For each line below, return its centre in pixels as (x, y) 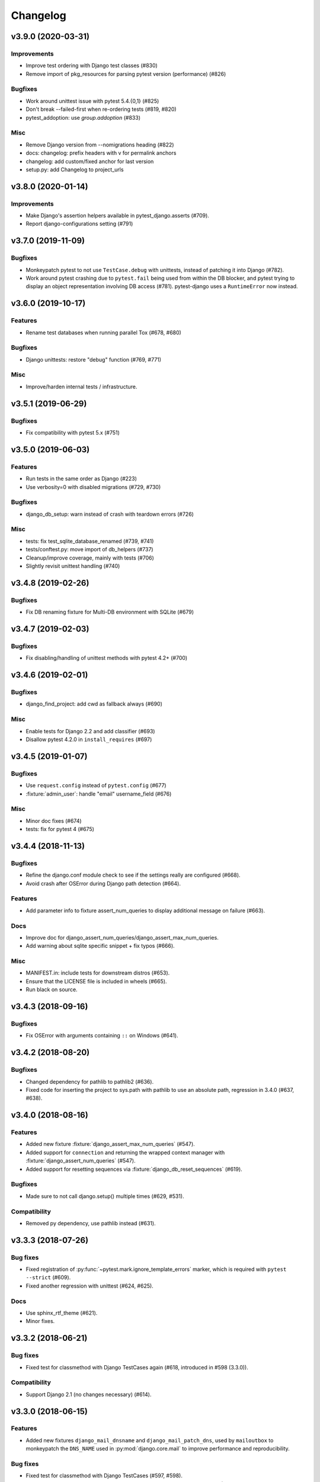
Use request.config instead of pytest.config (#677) (96, 785)
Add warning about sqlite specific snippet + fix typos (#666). (100, 946)
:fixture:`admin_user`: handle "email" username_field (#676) (99, 794)
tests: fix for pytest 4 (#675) (60, 829)
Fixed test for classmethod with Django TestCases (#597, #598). (104, 1475)
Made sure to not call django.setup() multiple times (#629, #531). (105, 1196)
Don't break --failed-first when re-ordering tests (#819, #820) (101, 109)
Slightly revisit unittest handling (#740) (73, 566)
